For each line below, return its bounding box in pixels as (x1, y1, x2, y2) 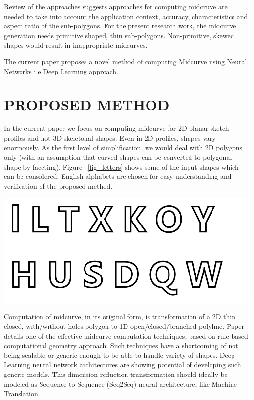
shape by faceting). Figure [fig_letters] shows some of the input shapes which (4, 161, 239, 172)
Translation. (4, 388, 40, 399)
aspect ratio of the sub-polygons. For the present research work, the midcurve (4, 21, 236, 31)
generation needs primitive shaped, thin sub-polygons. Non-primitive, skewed (4, 30, 234, 40)
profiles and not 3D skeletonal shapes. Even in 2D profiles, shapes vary (4, 132, 216, 143)
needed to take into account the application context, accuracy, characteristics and (4, 11, 248, 21)
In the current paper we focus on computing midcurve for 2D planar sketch (4, 123, 229, 133)
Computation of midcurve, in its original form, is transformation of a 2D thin (4, 311, 235, 322)
